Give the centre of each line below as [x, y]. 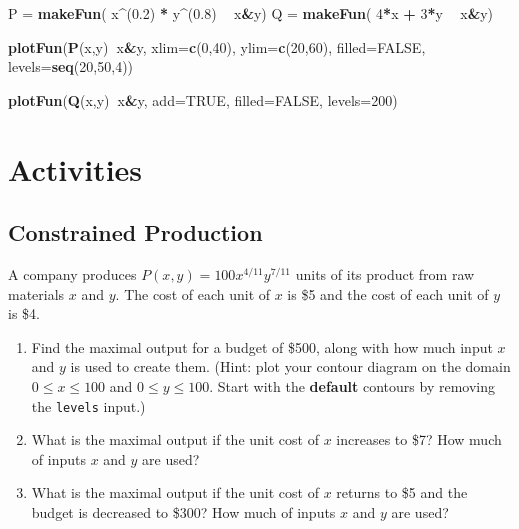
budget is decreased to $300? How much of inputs [183, 511]
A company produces [72, 273]
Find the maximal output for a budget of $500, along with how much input [262, 346]
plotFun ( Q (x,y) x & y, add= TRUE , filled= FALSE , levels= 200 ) [203, 99]
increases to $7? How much [419, 439]
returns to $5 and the [402, 492]
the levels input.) [88, 405]
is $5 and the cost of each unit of [388, 293]
